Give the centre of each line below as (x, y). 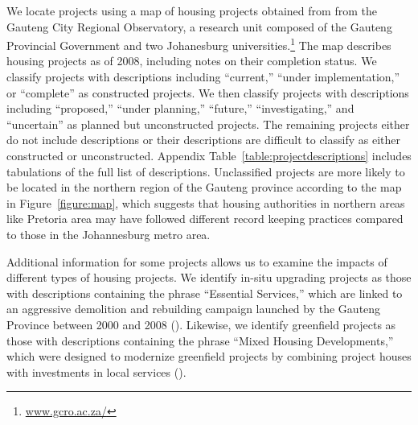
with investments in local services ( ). (96, 371)
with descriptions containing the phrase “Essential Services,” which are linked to (205, 293)
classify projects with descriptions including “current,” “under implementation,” (203, 77)
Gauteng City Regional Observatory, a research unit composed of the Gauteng (199, 26)
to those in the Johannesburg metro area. (109, 234)
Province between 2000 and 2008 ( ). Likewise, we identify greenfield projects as (201, 324)
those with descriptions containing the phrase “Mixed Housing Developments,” (200, 340)
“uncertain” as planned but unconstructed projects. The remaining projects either (208, 124)
